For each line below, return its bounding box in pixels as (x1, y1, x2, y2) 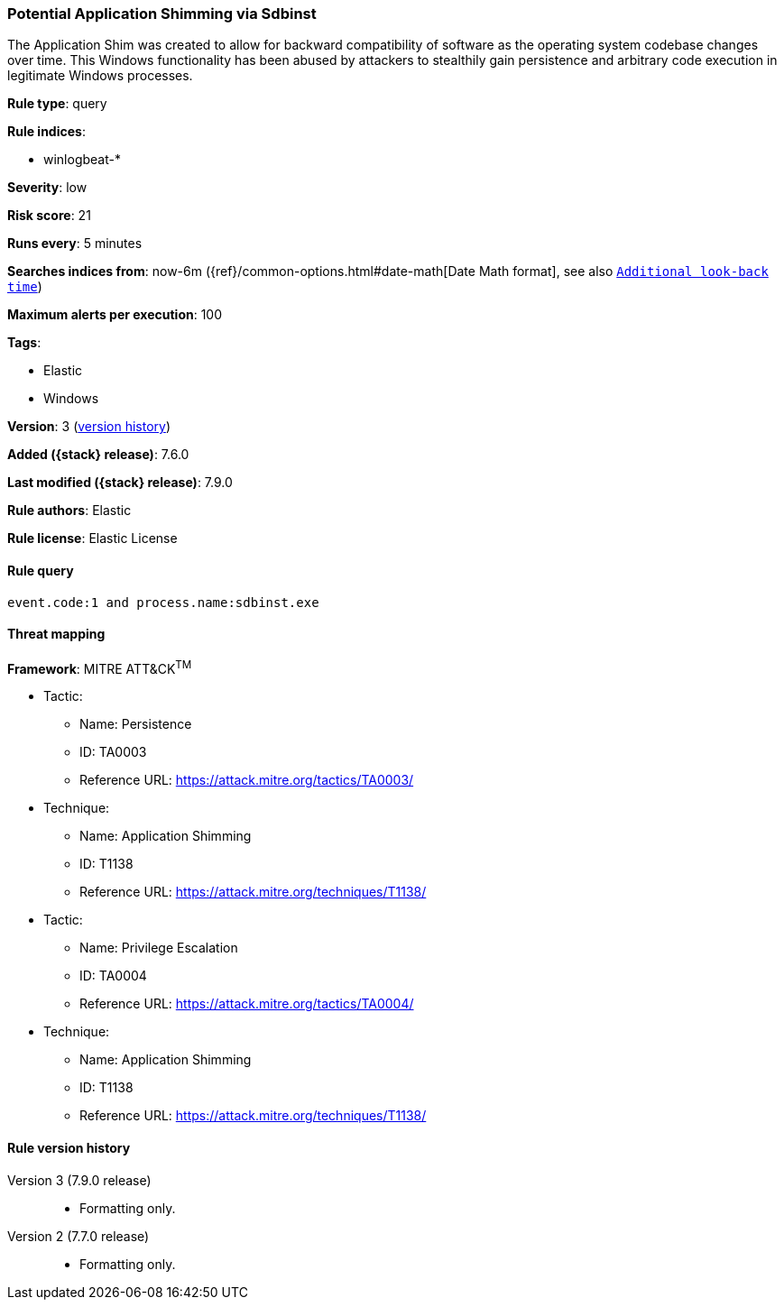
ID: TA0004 (79, 968, 147, 984)
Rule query (7, 562, 74, 578)
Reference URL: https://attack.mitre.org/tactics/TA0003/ (79, 772, 414, 788)
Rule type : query (7, 96, 107, 112)
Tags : (7, 335, 42, 351)
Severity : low (7, 179, 88, 196)
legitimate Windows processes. (7, 68, 193, 84)
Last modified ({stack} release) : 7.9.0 (7, 474, 233, 491)
